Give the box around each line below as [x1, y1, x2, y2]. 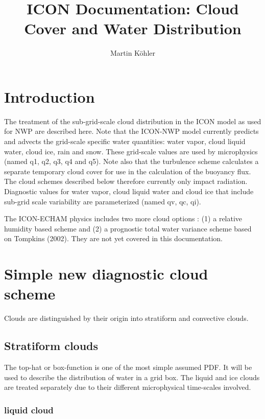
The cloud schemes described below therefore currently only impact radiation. [4, 176, 248, 187]
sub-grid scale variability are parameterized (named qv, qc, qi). [4, 196, 201, 206]
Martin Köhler [110, 48, 155, 58]
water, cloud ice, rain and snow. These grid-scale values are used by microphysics [4, 146, 258, 156]
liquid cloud [4, 403, 54, 416]
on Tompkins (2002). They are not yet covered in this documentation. [4, 233, 223, 244]
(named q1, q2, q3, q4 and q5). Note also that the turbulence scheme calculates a [4, 156, 259, 167]
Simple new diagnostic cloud [4, 263, 208, 284]
